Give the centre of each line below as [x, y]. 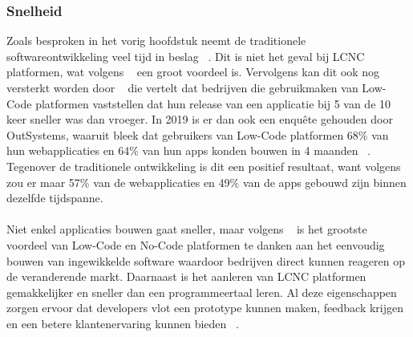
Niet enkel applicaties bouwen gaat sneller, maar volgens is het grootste [187, 229]
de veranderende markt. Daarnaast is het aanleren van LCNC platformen [186, 276]
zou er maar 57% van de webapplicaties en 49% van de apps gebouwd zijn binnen [206, 182]
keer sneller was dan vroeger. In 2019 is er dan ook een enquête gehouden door [200, 119]
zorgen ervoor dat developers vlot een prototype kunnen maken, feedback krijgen [205, 308]
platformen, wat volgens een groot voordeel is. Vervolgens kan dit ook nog [193, 72]
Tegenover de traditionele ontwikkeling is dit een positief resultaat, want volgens [204, 166]
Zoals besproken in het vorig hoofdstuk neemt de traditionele [156, 41]
